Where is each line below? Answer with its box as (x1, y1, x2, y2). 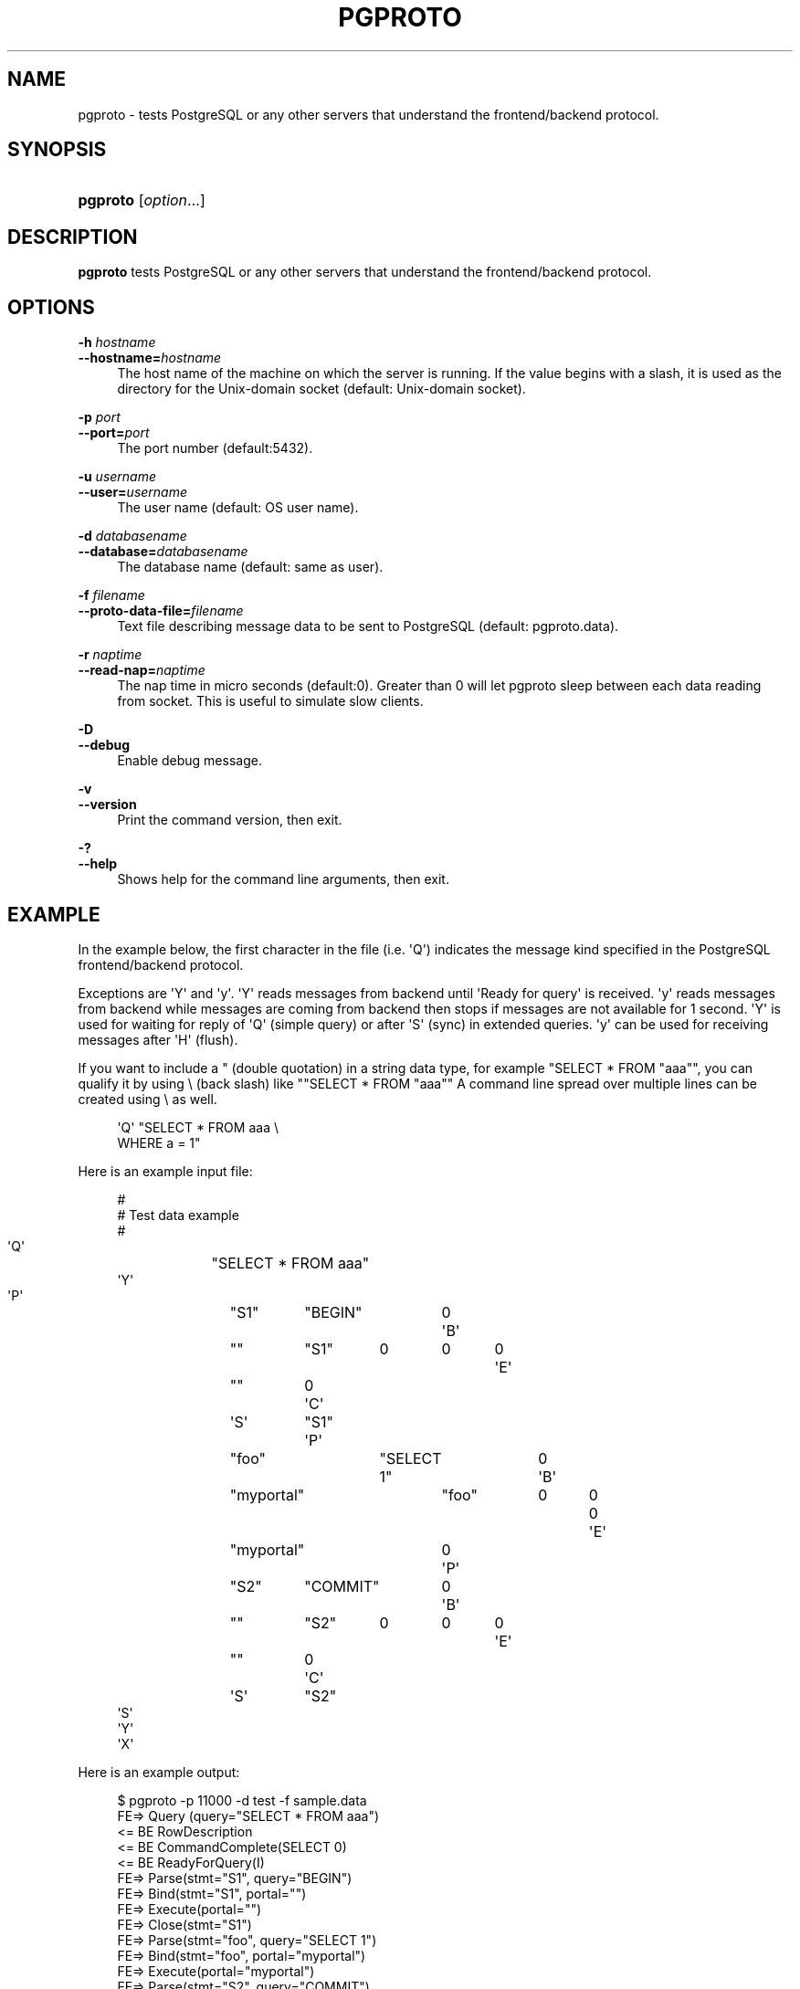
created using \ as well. (78, 1090, 217, 1107)
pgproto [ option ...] (78, 191, 205, 210)
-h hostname (78, 334, 156, 351)
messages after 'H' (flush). (78, 1031, 238, 1047)
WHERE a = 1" (117, 1134, 201, 1151)
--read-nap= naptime (78, 662, 205, 679)
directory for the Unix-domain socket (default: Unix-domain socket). (117, 381, 526, 397)
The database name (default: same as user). (117, 559, 384, 575)
